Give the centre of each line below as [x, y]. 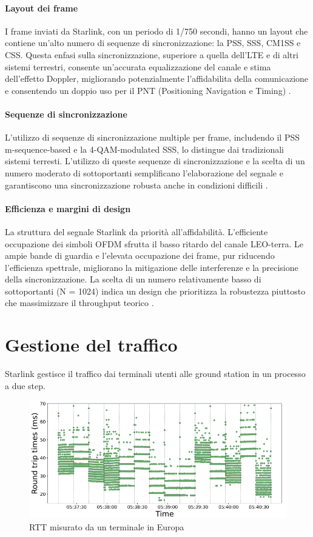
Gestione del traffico [91, 345]
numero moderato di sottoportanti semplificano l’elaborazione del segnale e [144, 172]
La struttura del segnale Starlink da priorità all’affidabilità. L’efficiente [136, 231]
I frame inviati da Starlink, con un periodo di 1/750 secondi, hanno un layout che [156, 31]
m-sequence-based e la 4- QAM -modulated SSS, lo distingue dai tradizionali [144, 149]
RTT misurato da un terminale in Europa [107, 526]
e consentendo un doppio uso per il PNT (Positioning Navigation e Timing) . [148, 90]
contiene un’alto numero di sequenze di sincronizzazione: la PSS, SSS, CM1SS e [153, 43]
